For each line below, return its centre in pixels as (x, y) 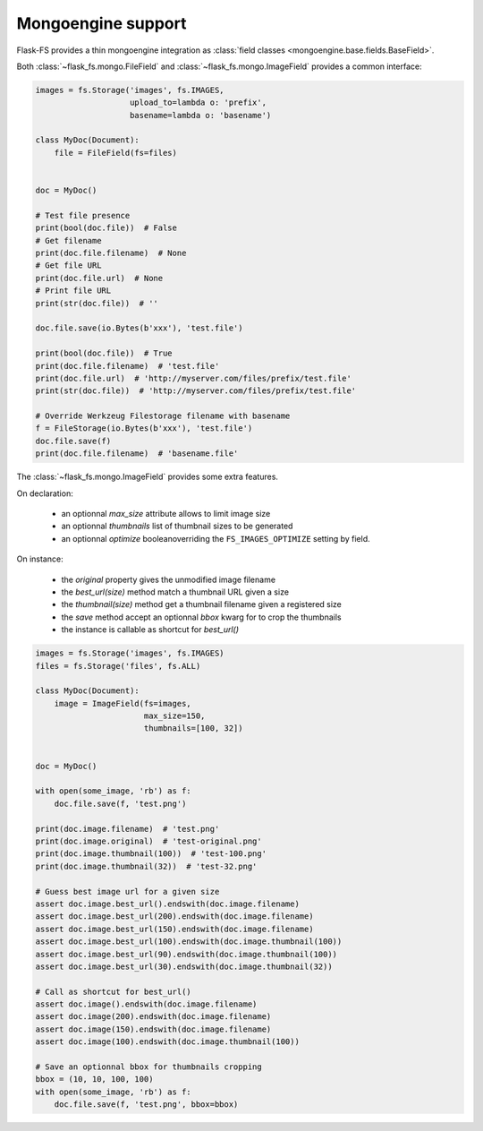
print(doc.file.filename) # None (111, 253)
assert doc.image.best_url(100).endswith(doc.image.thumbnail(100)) (189, 942)
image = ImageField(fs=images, (123, 703)
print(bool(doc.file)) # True (104, 353)
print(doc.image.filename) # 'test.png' (127, 829)
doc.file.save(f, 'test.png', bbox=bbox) (146, 1105)
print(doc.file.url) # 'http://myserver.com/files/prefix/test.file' (194, 378)
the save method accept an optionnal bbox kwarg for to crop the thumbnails (201, 617)
